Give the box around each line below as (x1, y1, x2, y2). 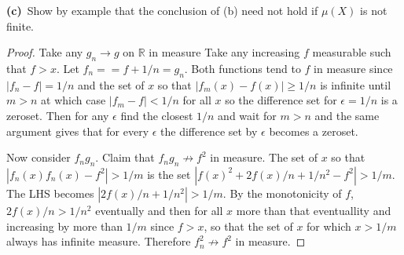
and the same (314, 107, 380, 123)
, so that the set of (204, 217, 293, 234)
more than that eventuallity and (236, 202, 391, 218)
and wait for (218, 107, 277, 123)
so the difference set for (225, 92, 337, 108)
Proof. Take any (6, 44, 83, 60)
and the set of (78, 76, 145, 93)
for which (307, 217, 351, 234)
